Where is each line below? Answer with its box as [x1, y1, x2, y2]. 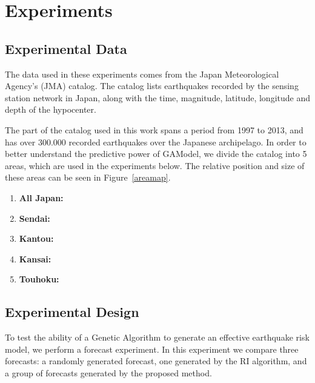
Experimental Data [5, 39, 127, 58]
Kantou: [19, 232, 54, 245]
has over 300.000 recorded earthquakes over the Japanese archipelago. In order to [5, 135, 307, 148]
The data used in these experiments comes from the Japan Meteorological [5, 67, 279, 80]
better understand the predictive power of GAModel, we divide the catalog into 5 [5, 147, 307, 160]
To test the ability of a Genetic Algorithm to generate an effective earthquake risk [5, 331, 310, 344]
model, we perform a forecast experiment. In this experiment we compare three [5, 342, 299, 355]
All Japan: [19, 191, 64, 204]
